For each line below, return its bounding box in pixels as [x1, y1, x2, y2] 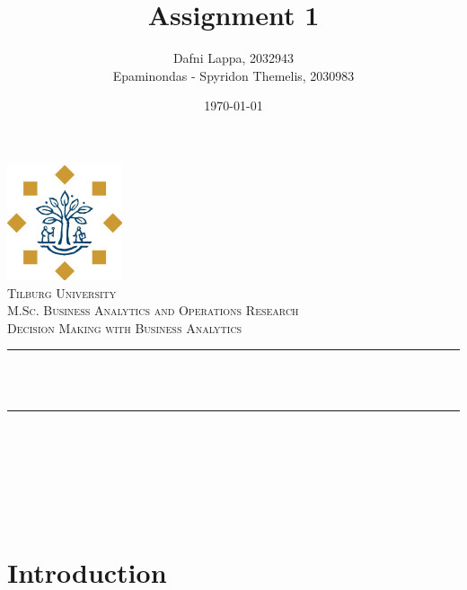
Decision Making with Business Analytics [7, 318, 242, 337]
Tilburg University [7, 283, 117, 302]
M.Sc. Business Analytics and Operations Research [7, 301, 299, 320]
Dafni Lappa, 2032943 [172, 48, 295, 67]
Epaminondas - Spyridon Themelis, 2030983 [112, 66, 355, 84]
